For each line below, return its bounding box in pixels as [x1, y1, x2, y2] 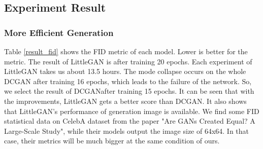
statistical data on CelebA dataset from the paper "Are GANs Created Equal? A [4, 116, 255, 126]
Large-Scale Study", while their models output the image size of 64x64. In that [4, 125, 249, 136]
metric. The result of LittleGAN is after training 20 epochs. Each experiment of [4, 56, 252, 66]
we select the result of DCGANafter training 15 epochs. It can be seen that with [4, 86, 254, 96]
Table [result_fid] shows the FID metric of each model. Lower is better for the [4, 46, 248, 56]
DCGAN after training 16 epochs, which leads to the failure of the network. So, [4, 76, 252, 86]
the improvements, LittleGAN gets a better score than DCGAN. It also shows [4, 95, 247, 106]
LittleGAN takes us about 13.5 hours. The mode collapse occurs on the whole [4, 66, 246, 77]
